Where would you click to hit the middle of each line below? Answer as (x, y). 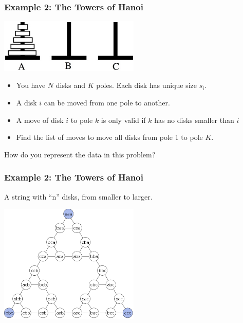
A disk (26, 103)
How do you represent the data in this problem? (80, 154)
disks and (71, 85)
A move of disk (40, 120)
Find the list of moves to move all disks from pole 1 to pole (109, 137)
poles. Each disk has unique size (147, 85)
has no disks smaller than (194, 120)
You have (31, 85)
